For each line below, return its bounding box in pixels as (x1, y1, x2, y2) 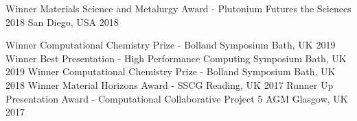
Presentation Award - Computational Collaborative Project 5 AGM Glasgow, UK (5, 91, 348, 105)
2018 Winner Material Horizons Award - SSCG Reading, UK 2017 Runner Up (5, 77, 334, 92)
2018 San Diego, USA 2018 (5, 14, 119, 29)
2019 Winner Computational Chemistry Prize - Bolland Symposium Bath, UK (5, 64, 336, 79)
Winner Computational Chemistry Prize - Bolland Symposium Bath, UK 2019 (5, 38, 336, 52)
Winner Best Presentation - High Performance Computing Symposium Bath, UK (5, 51, 347, 65)
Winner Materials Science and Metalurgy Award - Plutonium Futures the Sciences (5, 1, 352, 15)
